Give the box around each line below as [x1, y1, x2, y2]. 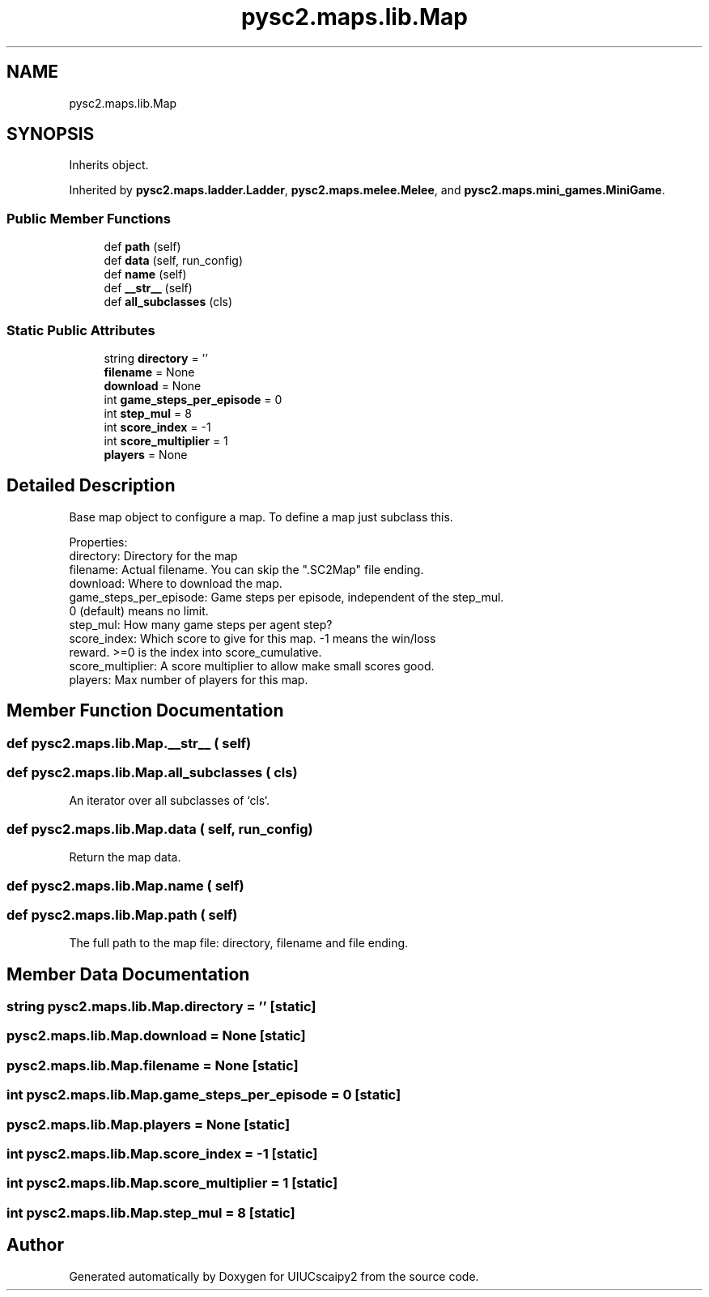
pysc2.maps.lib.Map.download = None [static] [6, 1027, 306, 1044]
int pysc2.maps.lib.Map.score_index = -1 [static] [6, 1145, 318, 1162]
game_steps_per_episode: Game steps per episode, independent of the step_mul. [69, 589, 504, 604]
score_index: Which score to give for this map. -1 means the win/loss [69, 631, 436, 645]
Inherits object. [69, 158, 149, 172]
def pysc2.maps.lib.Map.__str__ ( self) [6, 734, 252, 751]
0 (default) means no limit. [69, 603, 209, 618]
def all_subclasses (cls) [104, 295, 233, 309]
